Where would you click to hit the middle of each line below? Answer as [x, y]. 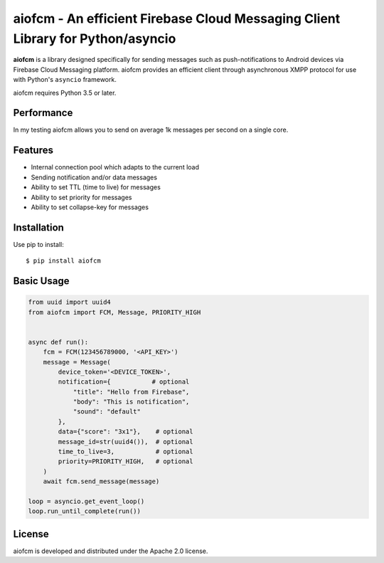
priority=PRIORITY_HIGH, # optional [126, 462]
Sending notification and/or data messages [94, 177]
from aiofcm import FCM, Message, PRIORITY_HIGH [114, 312]
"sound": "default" [107, 412]
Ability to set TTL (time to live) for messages [96, 187]
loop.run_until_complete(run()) [85, 511]
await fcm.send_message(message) [101, 482]
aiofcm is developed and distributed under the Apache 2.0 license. [111, 551]
